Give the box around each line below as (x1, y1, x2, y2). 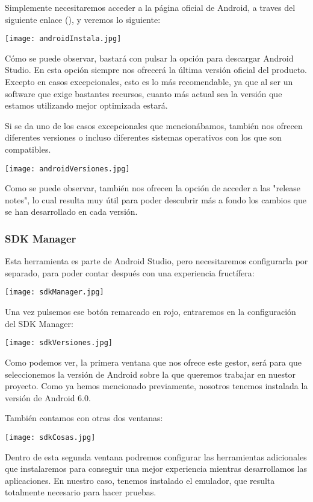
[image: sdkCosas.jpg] (5, 433, 96, 442)
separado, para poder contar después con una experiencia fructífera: (5, 266, 255, 279)
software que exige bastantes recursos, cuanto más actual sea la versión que (5, 87, 282, 100)
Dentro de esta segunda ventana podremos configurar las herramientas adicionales (5, 450, 307, 463)
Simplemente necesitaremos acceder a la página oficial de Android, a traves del (5, 1, 296, 13)
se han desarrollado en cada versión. (5, 205, 138, 218)
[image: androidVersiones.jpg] (5, 164, 130, 173)
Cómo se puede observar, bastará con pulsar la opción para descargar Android (5, 51, 294, 64)
